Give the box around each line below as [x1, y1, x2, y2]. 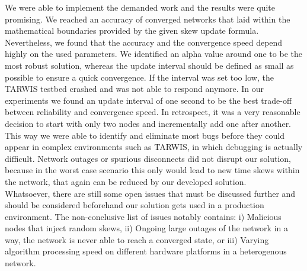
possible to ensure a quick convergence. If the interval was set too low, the [5, 71, 274, 83]
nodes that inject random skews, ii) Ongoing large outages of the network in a [5, 222, 288, 234]
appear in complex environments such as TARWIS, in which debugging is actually [5, 141, 303, 153]
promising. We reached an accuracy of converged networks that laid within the [5, 12, 290, 25]
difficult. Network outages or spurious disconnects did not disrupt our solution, [5, 152, 291, 164]
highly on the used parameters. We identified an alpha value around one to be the [5, 47, 302, 60]
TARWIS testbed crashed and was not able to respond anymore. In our [5, 82, 264, 95]
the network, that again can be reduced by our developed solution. [5, 175, 247, 187]
